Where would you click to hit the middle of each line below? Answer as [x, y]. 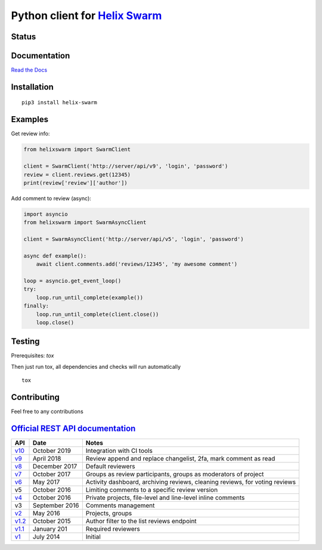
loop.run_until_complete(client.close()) [97, 314]
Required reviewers [113, 529]
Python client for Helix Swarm [86, 15]
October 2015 [52, 521]
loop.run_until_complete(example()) [89, 297]
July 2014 [47, 537]
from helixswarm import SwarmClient [77, 150]
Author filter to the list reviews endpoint [141, 521]
